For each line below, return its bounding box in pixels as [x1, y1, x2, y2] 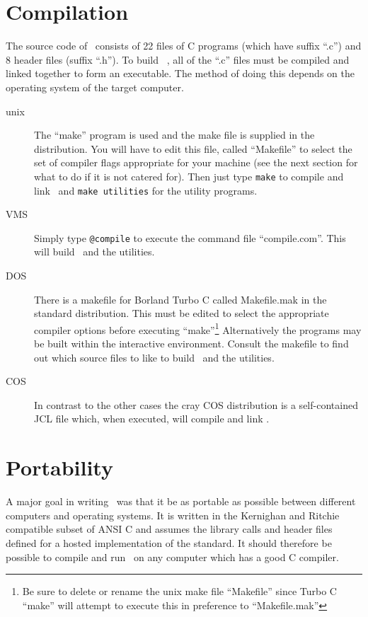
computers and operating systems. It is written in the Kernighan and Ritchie [6, 507, 340, 522]
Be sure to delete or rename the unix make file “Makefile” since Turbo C [22, 584, 337, 599]
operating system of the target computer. [6, 79, 184, 94]
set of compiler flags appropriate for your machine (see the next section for [34, 155, 358, 170]
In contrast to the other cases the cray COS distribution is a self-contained [34, 397, 358, 412]
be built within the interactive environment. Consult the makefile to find [34, 336, 349, 351]
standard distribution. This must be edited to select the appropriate [34, 306, 329, 321]
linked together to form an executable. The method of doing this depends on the [6, 66, 355, 81]
